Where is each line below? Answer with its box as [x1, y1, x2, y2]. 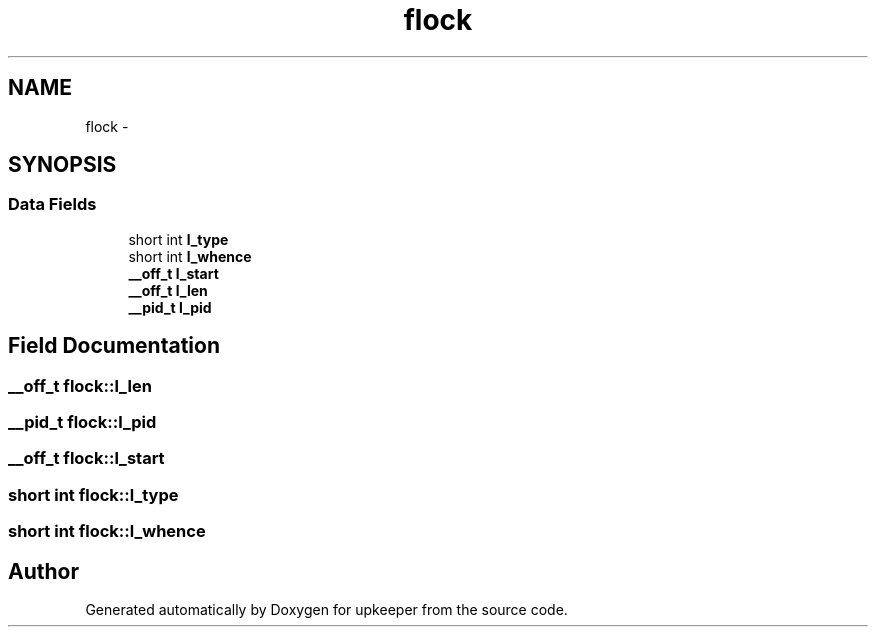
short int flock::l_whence [8, 521, 206, 542]
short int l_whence [128, 247, 252, 265]
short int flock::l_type [8, 484, 179, 505]
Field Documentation [8, 333, 220, 359]
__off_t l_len [128, 281, 208, 299]
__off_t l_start [128, 264, 219, 282]
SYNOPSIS [8, 152, 117, 178]
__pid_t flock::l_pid [8, 412, 157, 433]
